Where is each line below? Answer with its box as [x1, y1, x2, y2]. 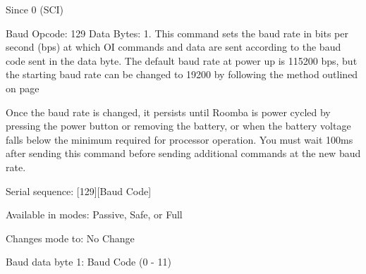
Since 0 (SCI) [6, 2, 64, 16]
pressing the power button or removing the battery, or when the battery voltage [6, 118, 351, 133]
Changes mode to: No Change [6, 230, 135, 245]
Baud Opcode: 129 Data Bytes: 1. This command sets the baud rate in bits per [6, 25, 348, 40]
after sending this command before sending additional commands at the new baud [6, 146, 361, 161]
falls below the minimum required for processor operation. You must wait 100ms [6, 132, 353, 147]
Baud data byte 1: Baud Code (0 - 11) [6, 254, 171, 269]
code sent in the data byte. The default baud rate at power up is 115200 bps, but [6, 53, 358, 68]
